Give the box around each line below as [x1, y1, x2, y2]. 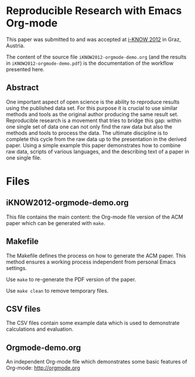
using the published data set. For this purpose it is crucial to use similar [6, 104, 178, 112]
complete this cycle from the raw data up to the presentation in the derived [6, 136, 187, 143]
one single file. [6, 154, 42, 161]
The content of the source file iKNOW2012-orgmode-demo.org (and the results [6, 53, 187, 60]
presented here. [6, 65, 45, 72]
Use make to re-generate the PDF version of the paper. [6, 276, 136, 283]
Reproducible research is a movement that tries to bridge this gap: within [6, 117, 182, 124]
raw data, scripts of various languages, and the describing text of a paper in [6, 148, 189, 155]
